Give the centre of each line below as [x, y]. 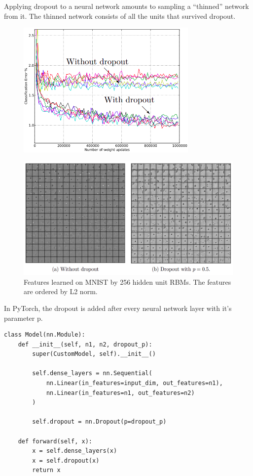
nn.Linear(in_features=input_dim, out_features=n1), [134, 383]
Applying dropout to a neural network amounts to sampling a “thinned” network [126, 6]
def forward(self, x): [55, 441]
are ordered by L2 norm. [61, 291]
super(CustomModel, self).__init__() [94, 354]
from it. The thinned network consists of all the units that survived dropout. [120, 16]
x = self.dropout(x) [66, 460]
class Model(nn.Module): [45, 335]
